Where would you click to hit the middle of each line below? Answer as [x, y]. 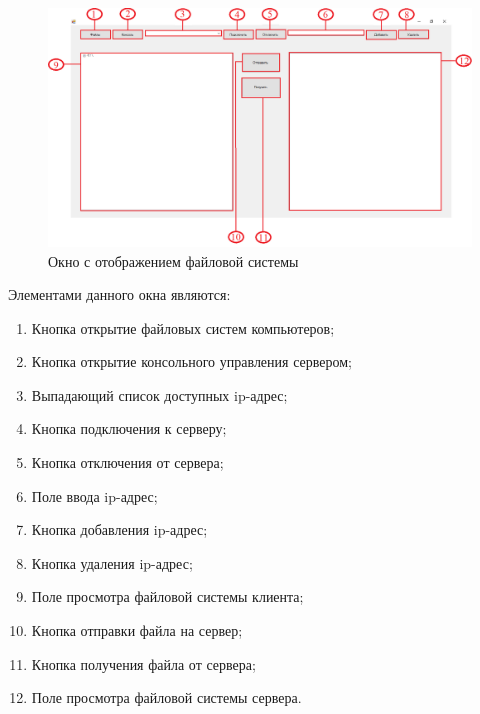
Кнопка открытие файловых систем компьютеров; [183, 327]
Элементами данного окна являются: [119, 294]
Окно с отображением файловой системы [173, 260]
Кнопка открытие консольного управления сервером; [191, 361]
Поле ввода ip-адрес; [94, 495]
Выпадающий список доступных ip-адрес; [159, 394]
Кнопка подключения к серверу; [129, 428]
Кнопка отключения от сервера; [127, 462]
